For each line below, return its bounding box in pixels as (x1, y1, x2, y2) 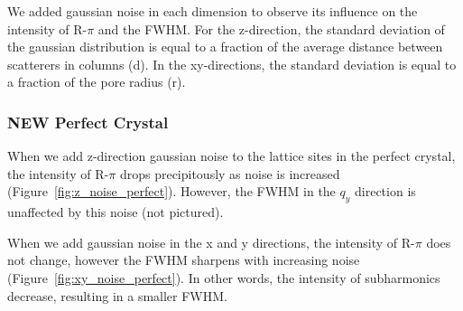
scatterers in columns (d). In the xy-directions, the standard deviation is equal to (7, 54, 457, 73)
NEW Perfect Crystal (7, 110, 169, 133)
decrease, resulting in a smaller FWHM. (7, 286, 227, 305)
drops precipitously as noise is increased (119, 164, 340, 183)
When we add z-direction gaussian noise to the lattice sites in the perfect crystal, (7, 146, 456, 165)
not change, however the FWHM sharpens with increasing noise (7, 250, 360, 269)
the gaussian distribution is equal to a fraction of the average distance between (7, 37, 443, 56)
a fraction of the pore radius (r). (7, 72, 186, 91)
